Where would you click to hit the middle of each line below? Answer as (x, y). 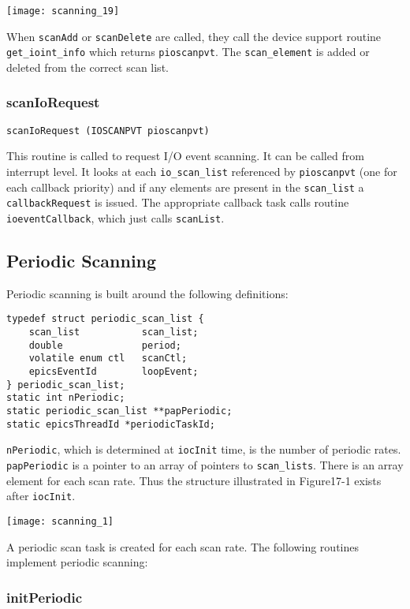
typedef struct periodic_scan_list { (105, 319)
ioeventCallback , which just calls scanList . (116, 218)
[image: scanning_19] (63, 11)
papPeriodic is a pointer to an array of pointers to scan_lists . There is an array (205, 465)
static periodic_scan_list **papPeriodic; (119, 411)
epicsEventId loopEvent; (114, 372)
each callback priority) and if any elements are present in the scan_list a (185, 187)
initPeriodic (45, 597)
